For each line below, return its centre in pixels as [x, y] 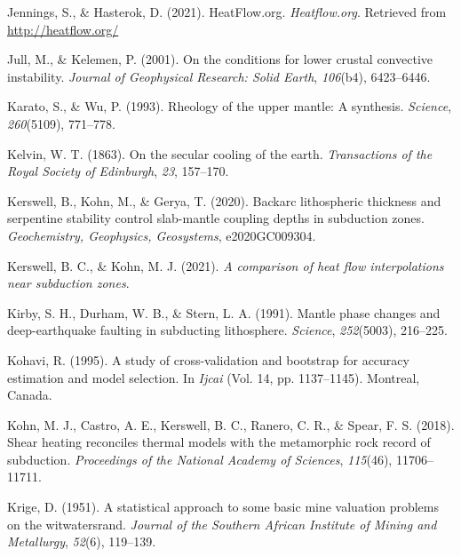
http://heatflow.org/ [63, 29]
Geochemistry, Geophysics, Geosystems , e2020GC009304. [162, 235]
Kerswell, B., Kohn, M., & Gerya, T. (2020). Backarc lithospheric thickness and [224, 200]
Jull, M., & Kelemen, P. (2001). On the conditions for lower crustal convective [220, 59]
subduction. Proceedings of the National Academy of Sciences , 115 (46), [200, 459]
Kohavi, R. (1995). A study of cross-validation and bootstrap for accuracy [208, 359]
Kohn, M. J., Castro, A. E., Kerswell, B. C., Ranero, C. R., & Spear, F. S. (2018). [231, 424]
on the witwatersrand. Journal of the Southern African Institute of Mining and [222, 524]
